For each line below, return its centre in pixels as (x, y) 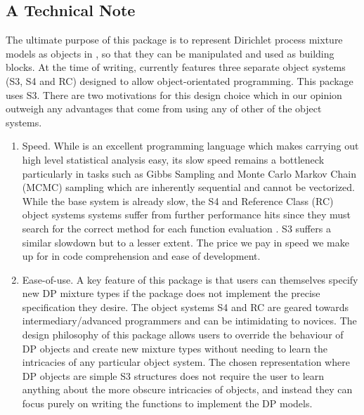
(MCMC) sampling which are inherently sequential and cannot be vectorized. (188, 187)
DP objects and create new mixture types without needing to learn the (175, 348)
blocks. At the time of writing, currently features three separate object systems (176, 67)
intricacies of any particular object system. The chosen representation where (186, 362)
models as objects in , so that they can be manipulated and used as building (170, 53)
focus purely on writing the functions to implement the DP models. (167, 403)
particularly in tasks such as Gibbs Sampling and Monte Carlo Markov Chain (189, 173)
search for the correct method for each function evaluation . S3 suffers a (176, 228)
